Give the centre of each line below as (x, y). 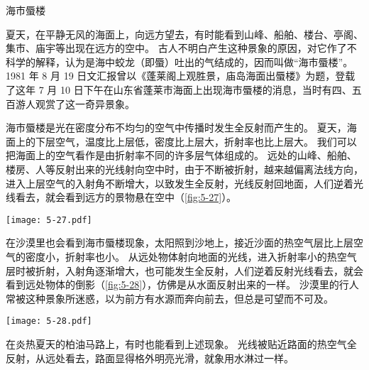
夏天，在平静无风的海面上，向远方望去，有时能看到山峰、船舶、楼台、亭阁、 (184, 34)
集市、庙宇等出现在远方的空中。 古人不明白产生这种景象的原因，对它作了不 (181, 48)
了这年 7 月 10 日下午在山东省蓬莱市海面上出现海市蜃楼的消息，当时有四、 (179, 89)
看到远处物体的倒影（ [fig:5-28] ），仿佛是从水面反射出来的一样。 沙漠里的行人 (182, 284)
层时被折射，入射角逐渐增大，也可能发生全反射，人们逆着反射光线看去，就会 (184, 270)
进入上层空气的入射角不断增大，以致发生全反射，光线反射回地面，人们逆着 (180, 183)
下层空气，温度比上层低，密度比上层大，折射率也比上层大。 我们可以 (196, 141)
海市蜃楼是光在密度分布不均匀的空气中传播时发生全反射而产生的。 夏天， (176, 127)
